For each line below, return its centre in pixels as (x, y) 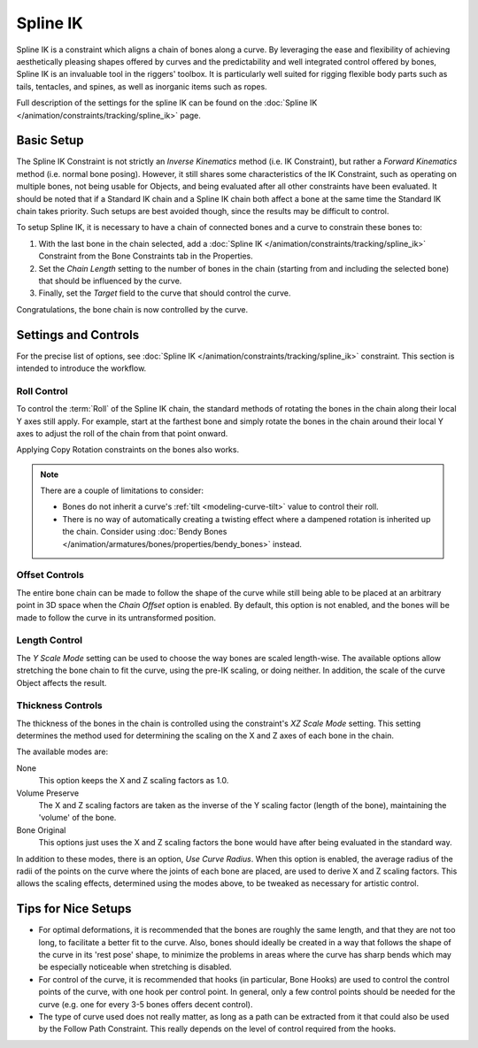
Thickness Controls (59, 705)
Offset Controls (50, 575)
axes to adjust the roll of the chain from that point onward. (122, 433)
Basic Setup (50, 140)
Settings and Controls (78, 335)
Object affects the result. (62, 682)
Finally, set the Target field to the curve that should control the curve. (165, 293)
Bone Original (41, 830)
